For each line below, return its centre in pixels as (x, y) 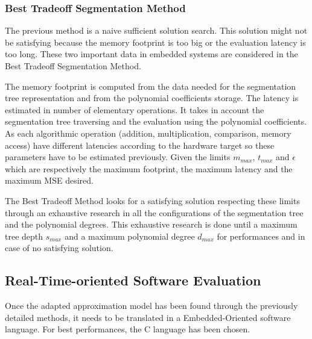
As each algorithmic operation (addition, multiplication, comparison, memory (148, 133)
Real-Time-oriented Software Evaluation (133, 280)
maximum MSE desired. (49, 180)
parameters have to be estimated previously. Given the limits (118, 157)
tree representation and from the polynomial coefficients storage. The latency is (152, 98)
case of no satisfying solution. (59, 248)
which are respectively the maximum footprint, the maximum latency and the (149, 168)
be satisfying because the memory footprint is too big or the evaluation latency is (155, 42)
